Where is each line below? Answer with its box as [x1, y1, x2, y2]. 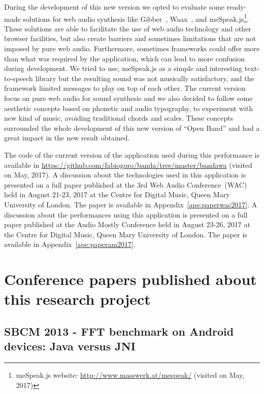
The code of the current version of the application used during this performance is [4, 149, 260, 160]
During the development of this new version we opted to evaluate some [4, 2, 225, 12]
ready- [226, 2, 247, 12]
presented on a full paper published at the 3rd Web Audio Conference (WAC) [4, 179, 247, 190]
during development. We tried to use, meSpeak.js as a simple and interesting [4, 63, 243, 74]
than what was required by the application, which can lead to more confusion [4, 53, 245, 63]
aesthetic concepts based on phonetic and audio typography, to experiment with [4, 102, 253, 113]
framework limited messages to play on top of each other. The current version [4, 83, 246, 93]
